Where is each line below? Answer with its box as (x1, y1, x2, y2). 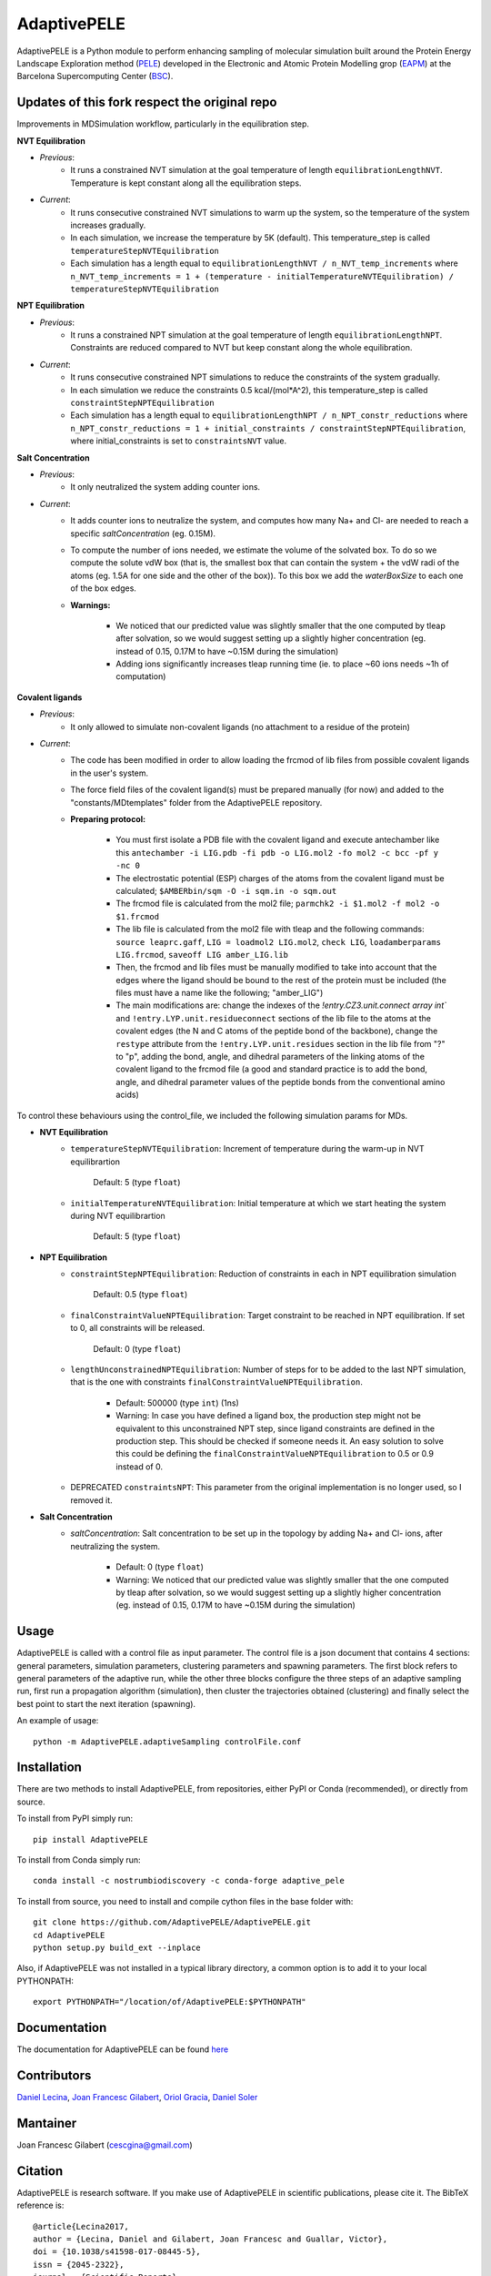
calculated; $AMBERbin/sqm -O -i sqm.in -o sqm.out (115, 885, 337, 896)
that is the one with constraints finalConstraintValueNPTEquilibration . (70, 1377, 364, 1387)
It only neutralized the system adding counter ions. (70, 482, 261, 493)
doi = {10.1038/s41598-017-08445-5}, (33, 2247, 202, 2257)
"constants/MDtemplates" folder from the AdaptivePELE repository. (70, 797, 323, 808)
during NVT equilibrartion (70, 1210, 165, 1221)
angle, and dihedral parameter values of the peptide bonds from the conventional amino (115, 1076, 446, 1087)
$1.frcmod (115, 911, 159, 921)
